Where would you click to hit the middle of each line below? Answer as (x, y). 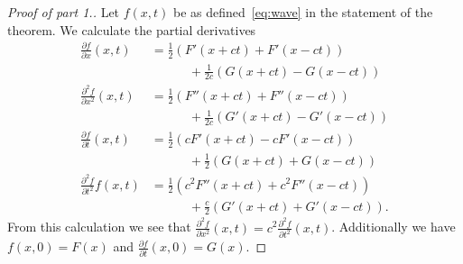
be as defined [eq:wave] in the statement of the (303, 12)
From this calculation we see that (99, 227)
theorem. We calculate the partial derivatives (132, 29)
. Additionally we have (394, 227)
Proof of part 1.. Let (64, 12)
